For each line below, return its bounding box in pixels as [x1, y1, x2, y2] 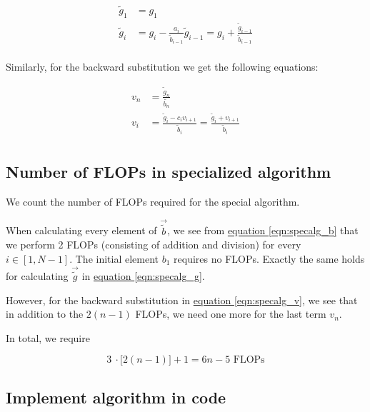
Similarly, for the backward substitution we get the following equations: [6, 59, 319, 74]
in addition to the [6, 306, 84, 321]
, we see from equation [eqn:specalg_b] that [167, 223, 359, 238]
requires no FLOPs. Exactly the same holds [174, 251, 365, 266]
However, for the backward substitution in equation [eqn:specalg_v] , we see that [6, 292, 358, 307]
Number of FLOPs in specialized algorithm [6, 160, 331, 182]
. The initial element [69, 251, 159, 266]
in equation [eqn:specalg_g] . [81, 268, 205, 283]
